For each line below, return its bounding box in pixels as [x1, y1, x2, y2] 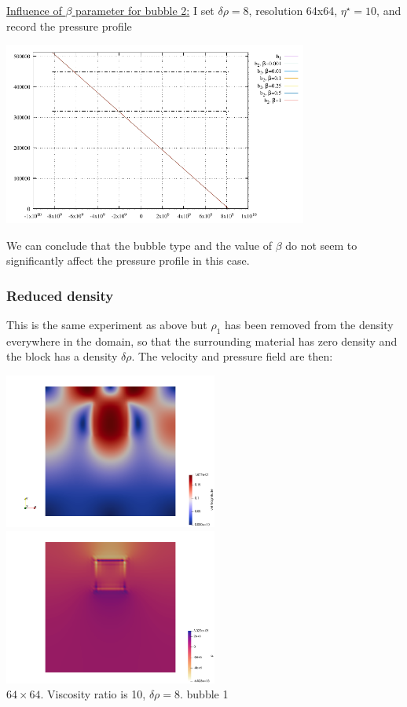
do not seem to [285, 236, 357, 253]
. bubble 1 [180, 686, 229, 702]
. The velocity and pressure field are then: [131, 348, 333, 364]
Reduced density [6, 285, 114, 305]
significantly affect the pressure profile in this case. [6, 252, 250, 269]
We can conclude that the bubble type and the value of [6, 236, 272, 253]
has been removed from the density [225, 316, 394, 332]
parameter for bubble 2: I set [75, 2, 214, 18]
